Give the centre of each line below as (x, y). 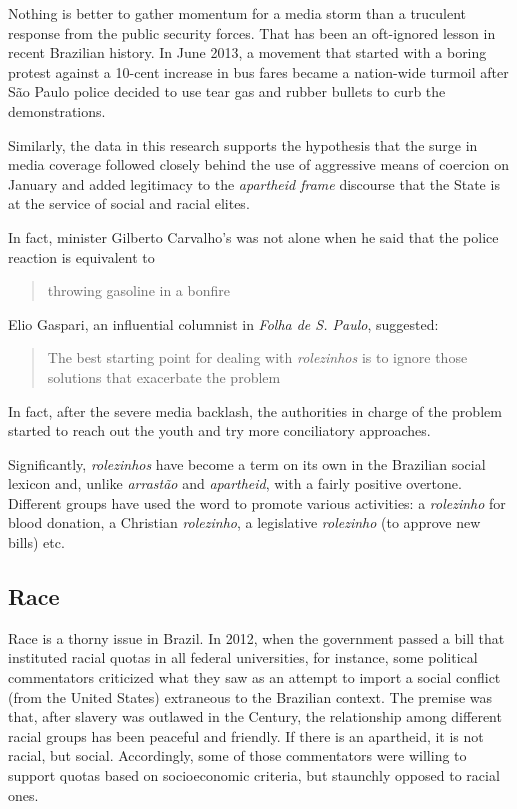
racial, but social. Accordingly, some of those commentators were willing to (237, 755)
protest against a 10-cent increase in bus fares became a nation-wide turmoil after (258, 71)
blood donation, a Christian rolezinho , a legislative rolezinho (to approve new (244, 522)
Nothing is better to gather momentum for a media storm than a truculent (237, 13)
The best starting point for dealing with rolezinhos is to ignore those (257, 357)
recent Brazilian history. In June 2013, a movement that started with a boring (247, 52)
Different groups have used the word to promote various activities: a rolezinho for (257, 502)
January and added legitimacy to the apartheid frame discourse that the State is (254, 183)
